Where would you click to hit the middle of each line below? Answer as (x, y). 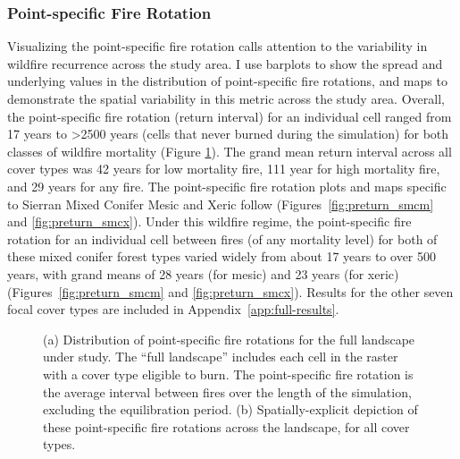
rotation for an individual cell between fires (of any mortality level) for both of (222, 238)
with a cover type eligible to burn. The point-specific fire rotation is (228, 374)
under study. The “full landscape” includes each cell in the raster (221, 357)
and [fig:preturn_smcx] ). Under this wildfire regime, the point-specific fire (209, 221)
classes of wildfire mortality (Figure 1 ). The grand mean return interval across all (230, 151)
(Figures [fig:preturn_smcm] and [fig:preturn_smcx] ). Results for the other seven (230, 291)
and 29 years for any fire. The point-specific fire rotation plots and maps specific (227, 186)
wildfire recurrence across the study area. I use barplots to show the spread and (225, 63)
